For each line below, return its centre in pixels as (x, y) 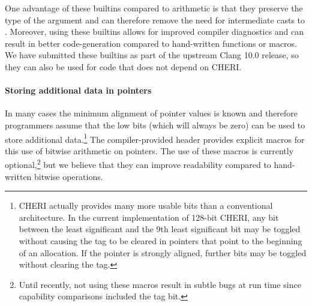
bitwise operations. (69, 176)
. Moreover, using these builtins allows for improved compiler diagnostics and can (154, 31)
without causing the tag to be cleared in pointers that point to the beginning (160, 241)
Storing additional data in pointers (78, 90)
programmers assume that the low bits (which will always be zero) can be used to (155, 124)
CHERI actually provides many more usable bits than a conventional (146, 205)
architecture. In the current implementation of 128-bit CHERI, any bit (149, 217)
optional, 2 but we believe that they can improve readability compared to (138, 164)
